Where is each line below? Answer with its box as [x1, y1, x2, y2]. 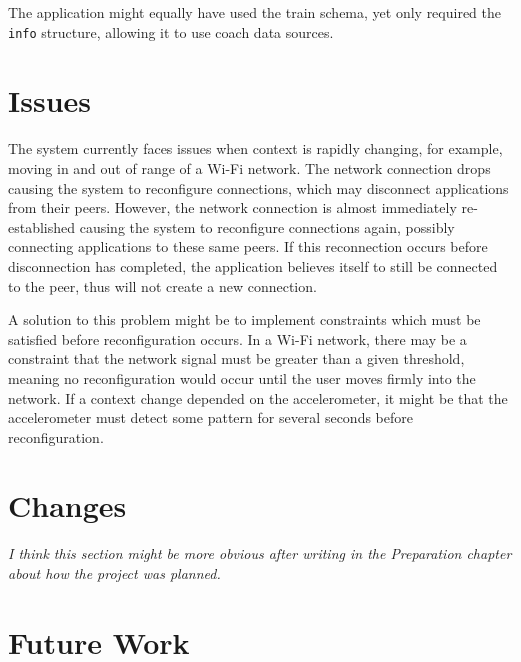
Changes [8, 485, 127, 526]
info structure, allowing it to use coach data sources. [8, 21, 334, 42]
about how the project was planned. [8, 563, 221, 583]
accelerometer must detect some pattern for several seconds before [8, 407, 413, 428]
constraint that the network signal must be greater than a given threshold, [8, 348, 465, 369]
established [8, 216, 76, 237]
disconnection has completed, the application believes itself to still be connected [8, 255, 498, 276]
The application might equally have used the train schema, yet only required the [8, 2, 501, 22]
